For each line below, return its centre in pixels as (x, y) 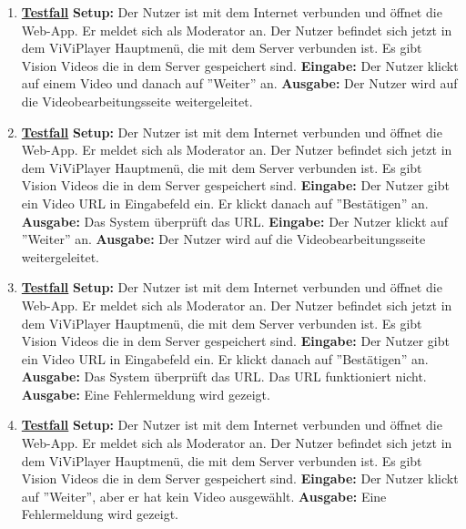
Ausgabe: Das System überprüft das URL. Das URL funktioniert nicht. (224, 376)
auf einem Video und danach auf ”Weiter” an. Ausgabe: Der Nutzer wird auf (239, 83)
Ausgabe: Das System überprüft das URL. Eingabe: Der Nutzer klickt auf (235, 221)
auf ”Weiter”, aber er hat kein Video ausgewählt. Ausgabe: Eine (204, 496)
